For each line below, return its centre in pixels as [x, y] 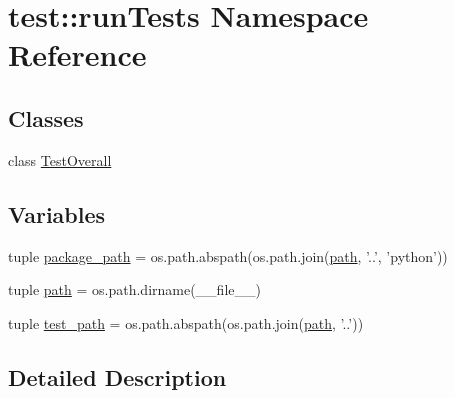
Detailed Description [117, 376]
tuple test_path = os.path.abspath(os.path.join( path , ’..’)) [186, 322]
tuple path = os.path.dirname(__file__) [134, 289]
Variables [57, 213]
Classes [46, 117]
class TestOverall [60, 159]
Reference [77, 54]
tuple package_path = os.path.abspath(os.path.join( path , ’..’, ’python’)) [228, 255]
